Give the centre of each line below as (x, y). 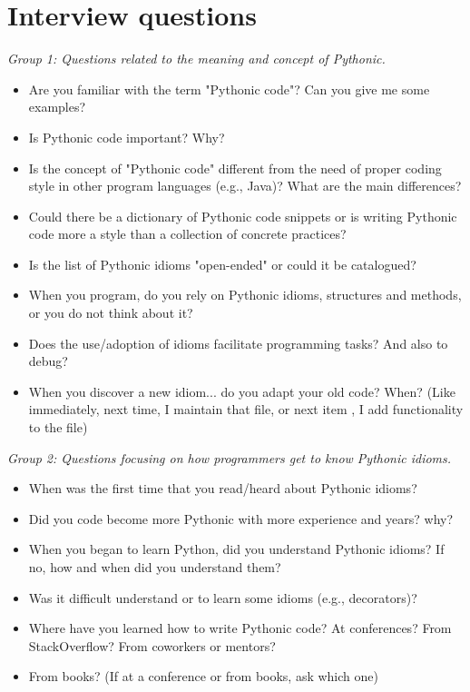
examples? (57, 107)
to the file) (58, 427)
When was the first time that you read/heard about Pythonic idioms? (223, 488)
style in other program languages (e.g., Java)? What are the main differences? (245, 186)
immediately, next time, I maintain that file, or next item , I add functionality (246, 409)
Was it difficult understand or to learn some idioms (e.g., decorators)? (223, 597)
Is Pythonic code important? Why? (127, 137)
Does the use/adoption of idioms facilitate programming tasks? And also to (238, 343)
